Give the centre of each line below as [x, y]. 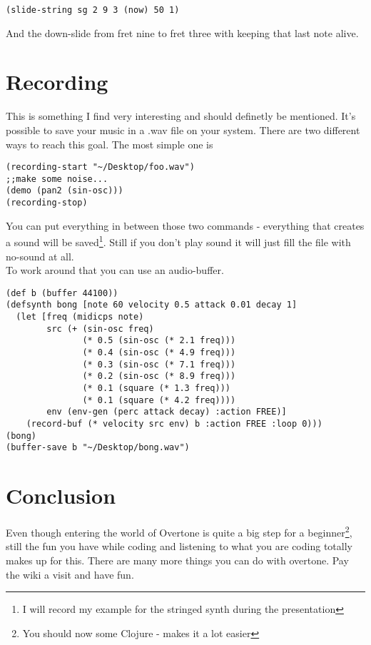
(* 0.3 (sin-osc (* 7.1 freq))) [159, 364]
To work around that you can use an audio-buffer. [115, 270]
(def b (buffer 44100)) [62, 293]
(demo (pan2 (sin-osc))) [65, 191]
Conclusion [61, 496]
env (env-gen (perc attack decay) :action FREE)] [167, 412]
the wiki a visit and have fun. [70, 574]
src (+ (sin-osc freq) [100, 329]
